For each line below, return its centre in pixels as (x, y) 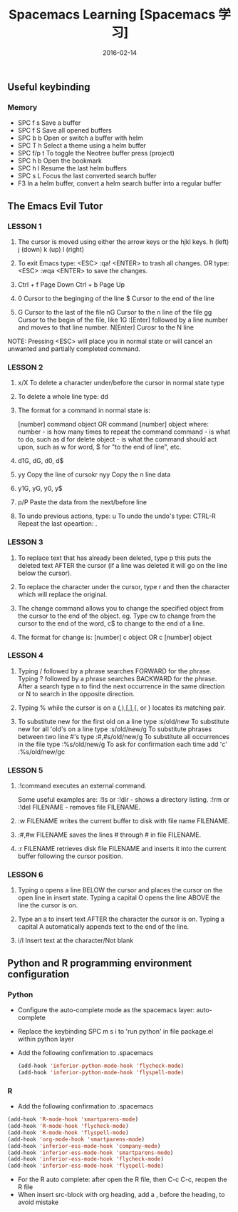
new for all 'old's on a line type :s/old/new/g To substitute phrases (115, 729)
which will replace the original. (62, 594)
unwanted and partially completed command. (74, 348)
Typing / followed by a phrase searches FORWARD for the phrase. (114, 671)
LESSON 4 (26, 656)
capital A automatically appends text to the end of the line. (103, 927)
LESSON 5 (25, 770)
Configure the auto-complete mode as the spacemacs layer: (106, 1010)
